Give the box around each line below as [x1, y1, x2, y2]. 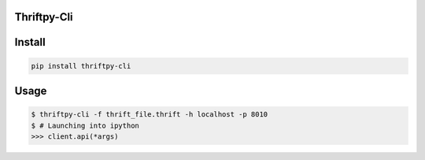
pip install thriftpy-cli [31, 61, 131, 70]
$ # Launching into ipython [31, 121, 139, 130]
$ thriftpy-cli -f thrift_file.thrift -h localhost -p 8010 [31, 110, 268, 119]
